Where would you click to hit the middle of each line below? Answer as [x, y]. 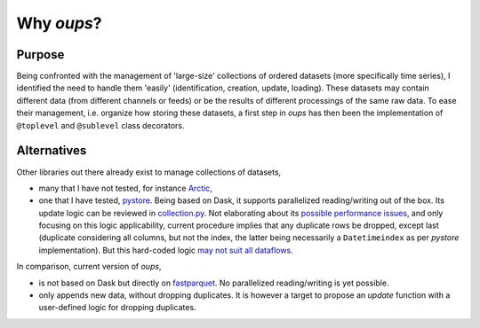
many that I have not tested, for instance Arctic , [125, 188]
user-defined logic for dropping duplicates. [117, 308]
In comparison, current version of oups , [89, 267]
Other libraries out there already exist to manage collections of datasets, [149, 172]
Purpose [40, 55]
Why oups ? [59, 23]
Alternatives [52, 151]
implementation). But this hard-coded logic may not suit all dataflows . [166, 250]
